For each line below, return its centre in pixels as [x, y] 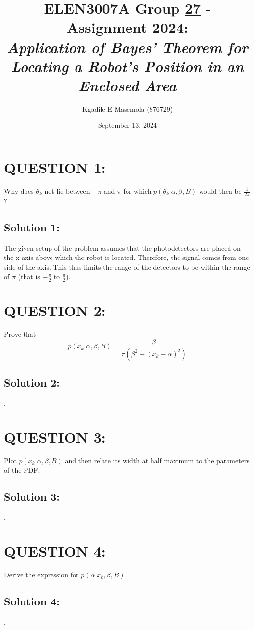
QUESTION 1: [55, 167]
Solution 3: [32, 497]
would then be [220, 191]
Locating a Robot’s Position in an [127, 66]
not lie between [67, 191]
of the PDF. [22, 470]
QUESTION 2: [55, 310]
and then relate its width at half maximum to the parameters [157, 460]
